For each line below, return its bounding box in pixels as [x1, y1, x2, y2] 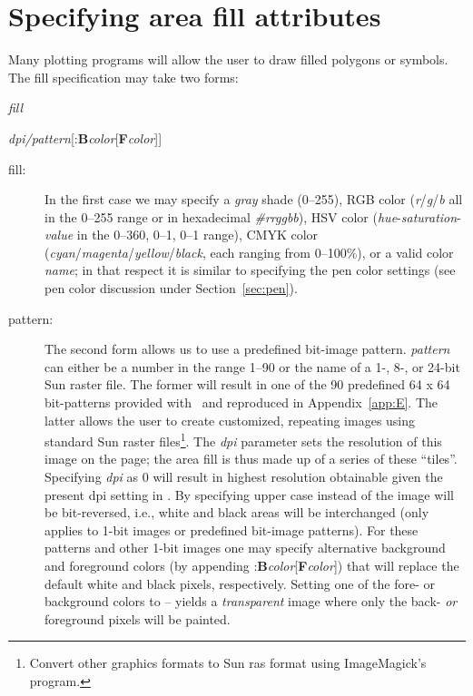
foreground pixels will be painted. [44, 609, 231, 628]
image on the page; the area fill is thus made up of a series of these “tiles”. [44, 449, 458, 468]
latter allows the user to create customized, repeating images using [44, 410, 416, 429]
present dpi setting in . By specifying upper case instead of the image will [44, 485, 454, 504]
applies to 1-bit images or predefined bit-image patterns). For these [44, 520, 419, 539]
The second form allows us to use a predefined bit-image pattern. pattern [44, 339, 450, 358]
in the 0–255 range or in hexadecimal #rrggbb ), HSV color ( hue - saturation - [44, 207, 461, 226]
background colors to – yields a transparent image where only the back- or [44, 592, 458, 611]
